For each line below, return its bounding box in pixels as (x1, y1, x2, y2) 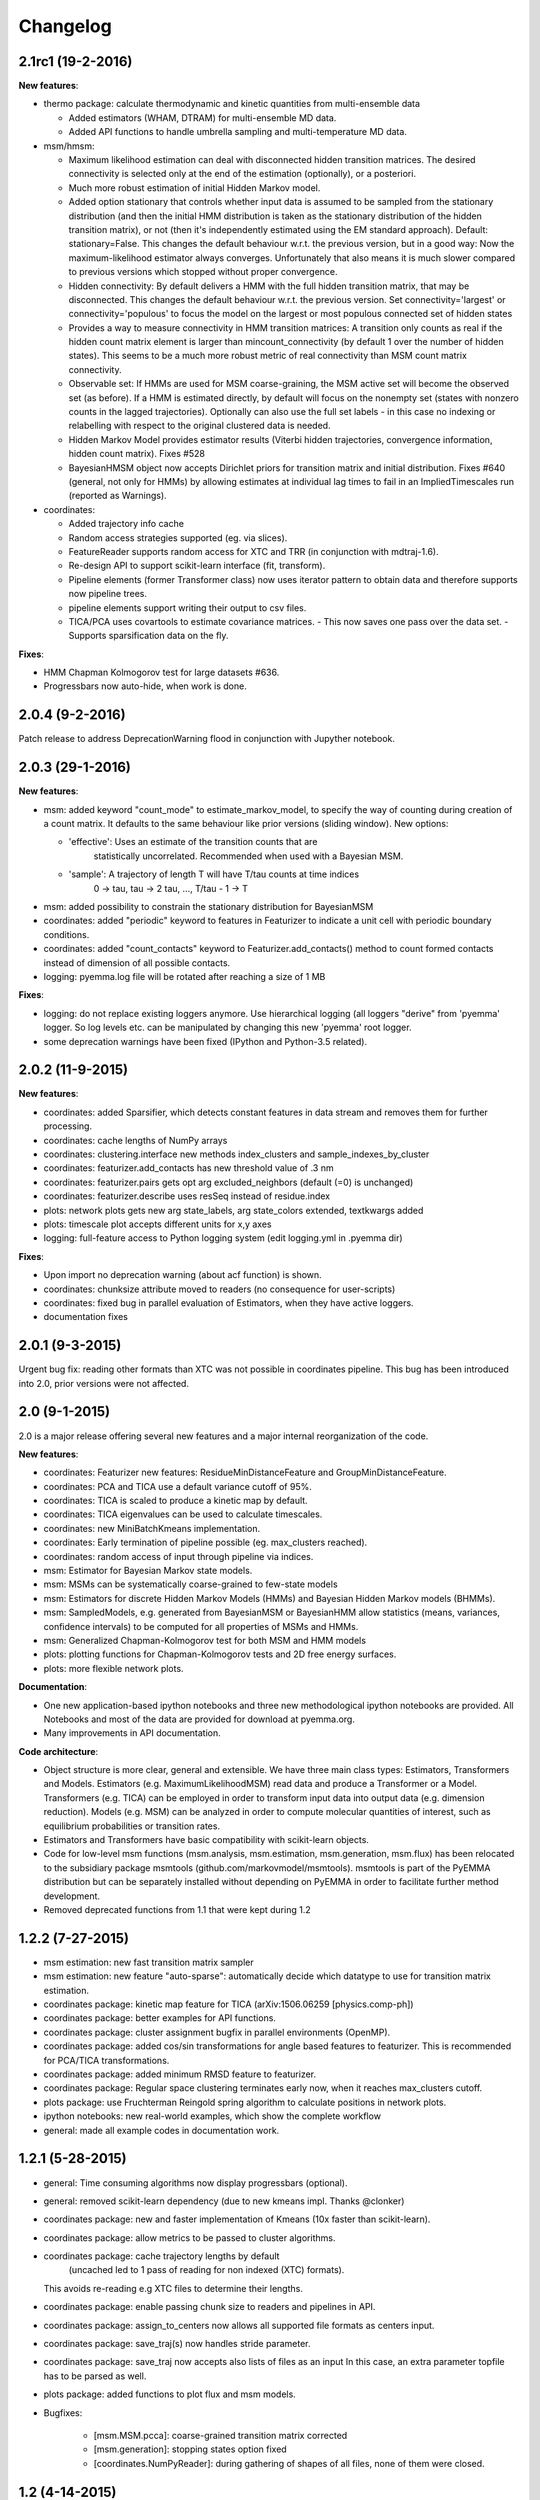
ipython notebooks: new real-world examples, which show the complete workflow (43, 2110, 382, 2122)
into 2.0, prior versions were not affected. (18, 1377, 190, 1389)
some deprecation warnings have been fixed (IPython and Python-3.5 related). (43, 1035, 368, 1047)
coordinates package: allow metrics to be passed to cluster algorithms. (43, 2231, 336, 2244)
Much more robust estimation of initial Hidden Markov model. (68, 181, 321, 194)
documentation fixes (43, 1311, 129, 1323)
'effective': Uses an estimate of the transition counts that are (68, 836, 318, 848)
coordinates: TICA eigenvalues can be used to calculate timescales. (43, 1508, 323, 1520)
